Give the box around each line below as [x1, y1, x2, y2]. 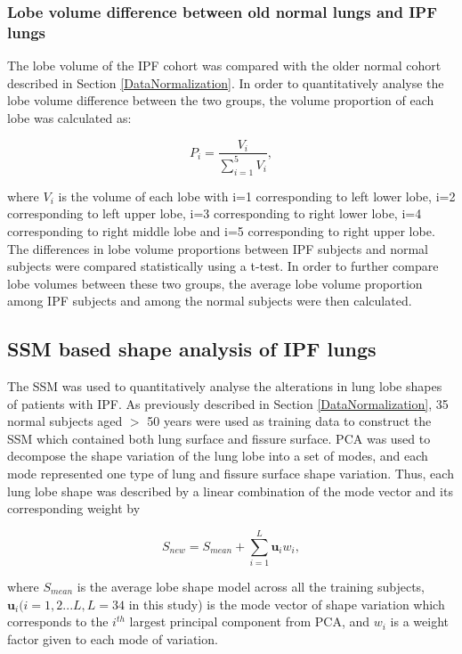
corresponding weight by [7, 499, 141, 518]
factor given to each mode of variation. [7, 629, 218, 648]
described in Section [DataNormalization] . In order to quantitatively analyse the [7, 73, 444, 92]
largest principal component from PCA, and [129, 612, 370, 631]
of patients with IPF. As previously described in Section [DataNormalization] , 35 [7, 394, 449, 413]
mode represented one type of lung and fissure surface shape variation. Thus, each [7, 464, 454, 483]
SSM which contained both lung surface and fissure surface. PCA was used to [7, 429, 431, 447]
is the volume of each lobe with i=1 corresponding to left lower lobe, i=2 [58, 186, 456, 205]
